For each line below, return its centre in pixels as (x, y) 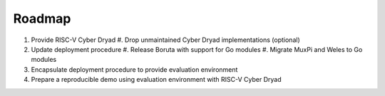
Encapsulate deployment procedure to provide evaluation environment (134, 69)
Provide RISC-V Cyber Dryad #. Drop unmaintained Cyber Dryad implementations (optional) (165, 40)
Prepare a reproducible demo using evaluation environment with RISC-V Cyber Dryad (156, 80)
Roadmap (42, 18)
